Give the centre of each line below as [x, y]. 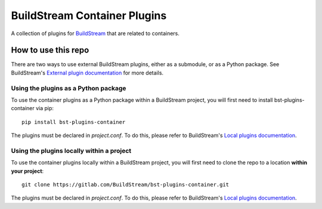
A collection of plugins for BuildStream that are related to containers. [95, 33]
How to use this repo [50, 50]
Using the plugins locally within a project [71, 151]
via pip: [45, 108]
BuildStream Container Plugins [89, 15]
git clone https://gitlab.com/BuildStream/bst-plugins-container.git [126, 185]
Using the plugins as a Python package [69, 88]
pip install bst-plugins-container [74, 122]
